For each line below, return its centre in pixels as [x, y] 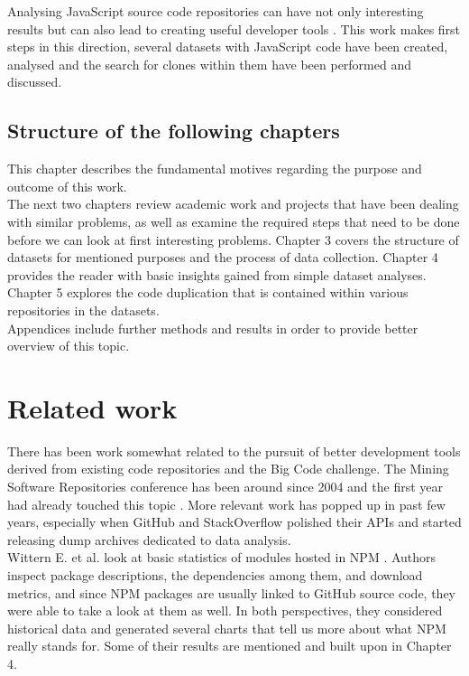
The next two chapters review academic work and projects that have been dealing [233, 204]
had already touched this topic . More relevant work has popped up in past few [226, 504]
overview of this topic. [69, 346]
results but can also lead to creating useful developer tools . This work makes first [234, 28]
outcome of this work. [67, 186]
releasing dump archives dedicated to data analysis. [149, 539]
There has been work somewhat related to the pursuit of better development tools [234, 451]
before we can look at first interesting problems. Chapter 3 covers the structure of [233, 239]
